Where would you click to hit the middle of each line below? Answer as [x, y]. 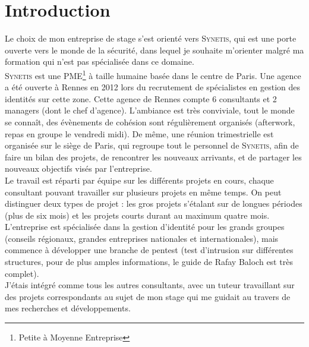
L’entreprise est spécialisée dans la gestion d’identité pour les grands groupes [145, 227]
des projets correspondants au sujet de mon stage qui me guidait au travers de [148, 296]
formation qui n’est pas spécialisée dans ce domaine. [100, 61]
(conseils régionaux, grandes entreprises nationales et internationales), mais [142, 238]
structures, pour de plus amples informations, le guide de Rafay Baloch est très [149, 262]
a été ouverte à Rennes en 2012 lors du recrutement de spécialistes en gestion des [153, 87]
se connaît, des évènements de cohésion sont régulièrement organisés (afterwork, [150, 122]
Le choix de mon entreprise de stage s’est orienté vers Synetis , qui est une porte [151, 38]
